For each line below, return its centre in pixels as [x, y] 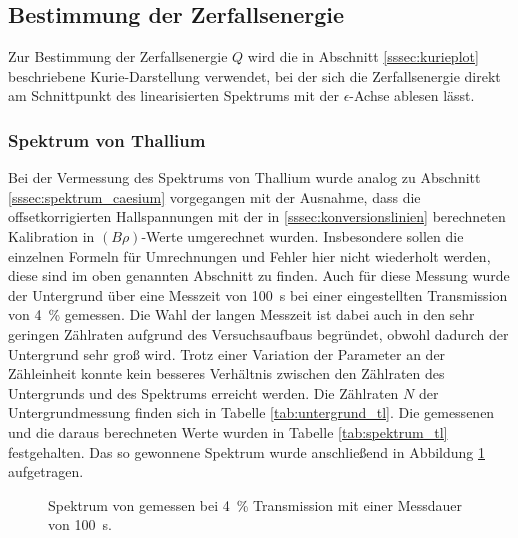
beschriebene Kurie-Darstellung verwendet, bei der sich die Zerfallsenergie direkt [254, 75]
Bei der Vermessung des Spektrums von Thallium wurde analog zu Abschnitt [244, 177]
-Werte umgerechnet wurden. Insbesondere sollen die [302, 235]
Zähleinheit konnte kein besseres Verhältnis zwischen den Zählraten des [226, 373]
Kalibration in [51, 235]
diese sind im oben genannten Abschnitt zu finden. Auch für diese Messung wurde [259, 275]
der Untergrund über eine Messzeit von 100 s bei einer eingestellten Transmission [258, 294]
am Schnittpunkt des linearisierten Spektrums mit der [173, 95]
